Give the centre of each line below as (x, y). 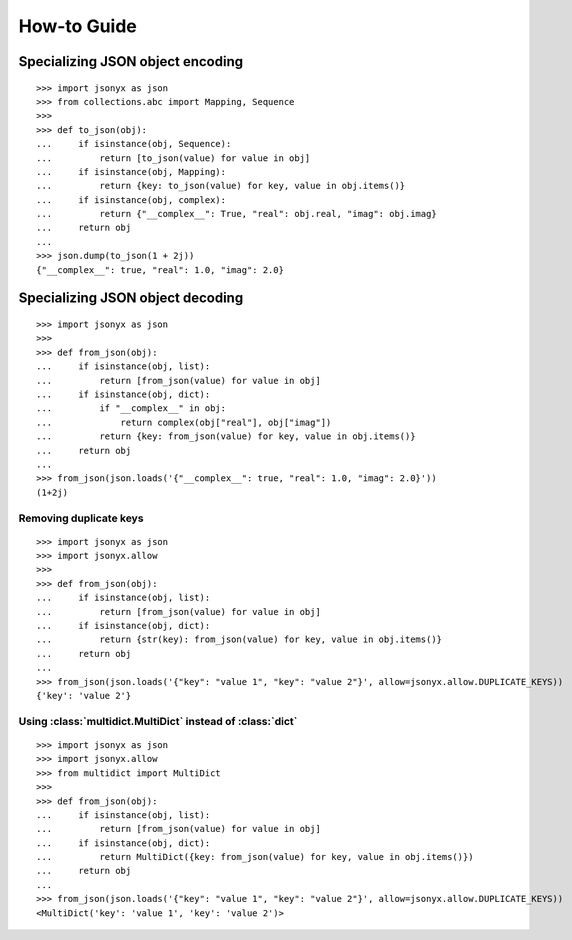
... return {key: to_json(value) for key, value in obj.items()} (221, 186)
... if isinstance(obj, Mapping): (131, 171)
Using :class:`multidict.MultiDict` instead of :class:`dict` (158, 721)
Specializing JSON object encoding (131, 61)
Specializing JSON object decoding (131, 298)
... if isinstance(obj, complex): (131, 199)
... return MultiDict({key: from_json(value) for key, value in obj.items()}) (255, 857)
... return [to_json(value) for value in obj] (173, 158)
